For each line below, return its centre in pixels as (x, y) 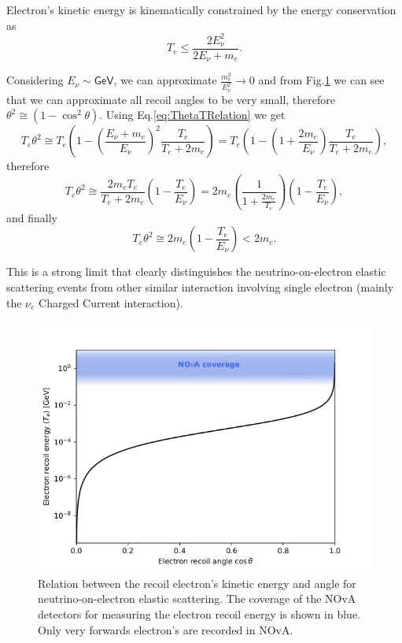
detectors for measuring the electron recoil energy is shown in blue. (199, 613)
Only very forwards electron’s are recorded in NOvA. (166, 629)
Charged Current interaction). (111, 302)
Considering (35, 80)
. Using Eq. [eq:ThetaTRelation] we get (192, 115)
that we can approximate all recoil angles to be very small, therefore (171, 99)
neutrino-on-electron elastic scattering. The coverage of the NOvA (197, 598)
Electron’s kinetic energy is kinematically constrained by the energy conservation (201, 9)
